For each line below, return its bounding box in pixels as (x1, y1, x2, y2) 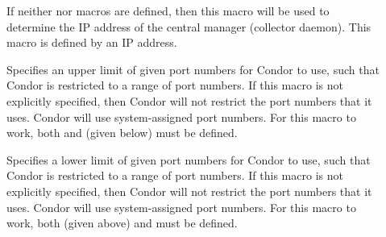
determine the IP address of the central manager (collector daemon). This (6, 18, 371, 35)
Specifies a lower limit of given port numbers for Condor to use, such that (6, 151, 371, 168)
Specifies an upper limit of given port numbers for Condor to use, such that (6, 60, 380, 77)
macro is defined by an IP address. (6, 34, 177, 51)
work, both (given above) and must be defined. (6, 214, 238, 231)
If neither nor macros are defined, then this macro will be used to (6, 2, 330, 19)
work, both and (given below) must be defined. (6, 124, 238, 141)
